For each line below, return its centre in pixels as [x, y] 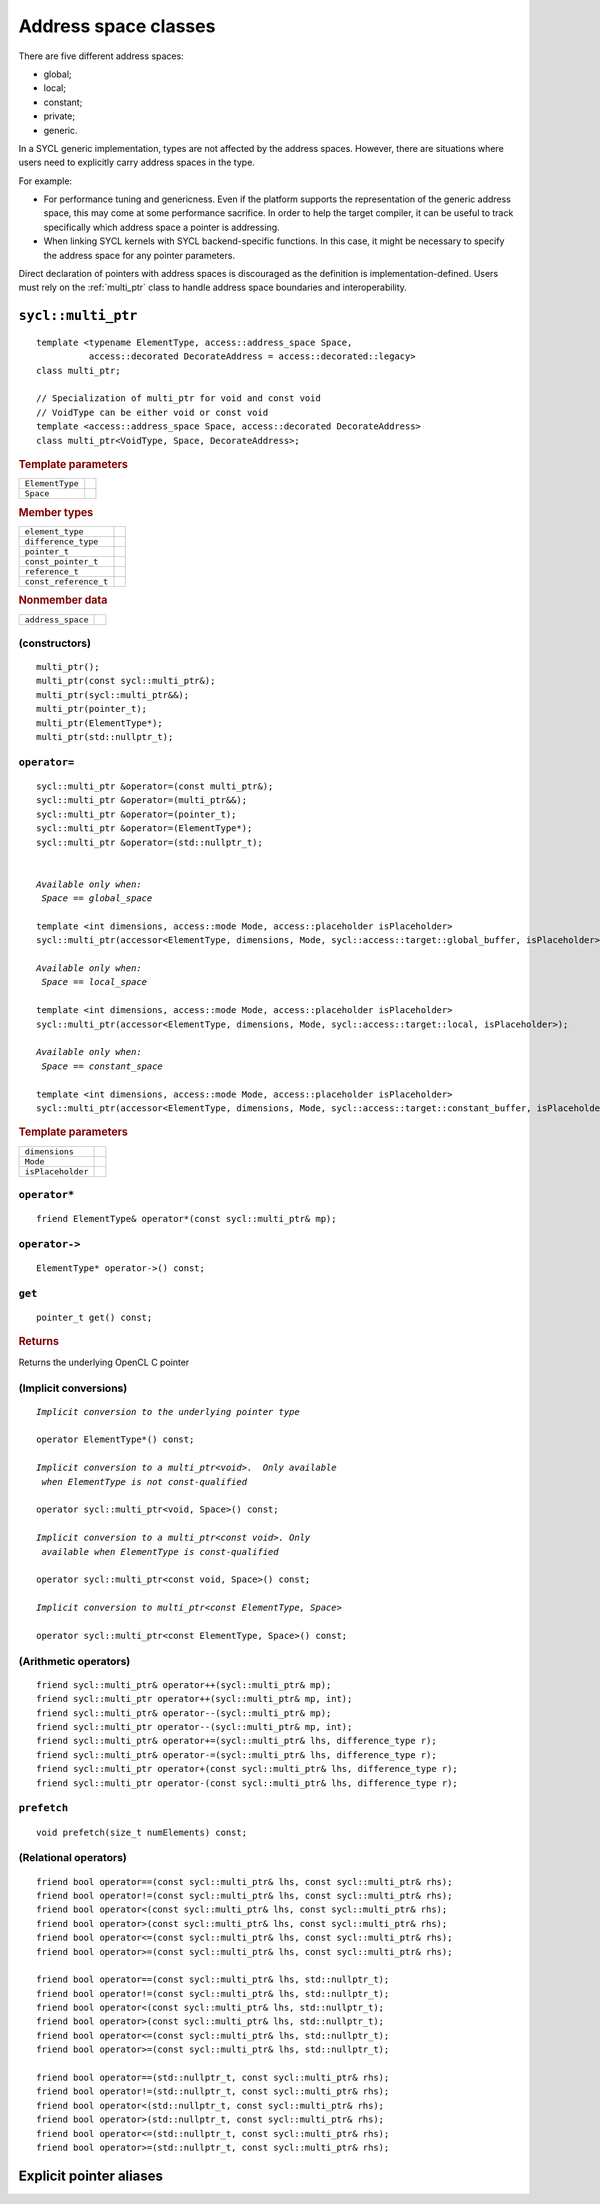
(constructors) [55, 643]
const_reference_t [66, 581]
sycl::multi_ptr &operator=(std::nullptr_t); [150, 842]
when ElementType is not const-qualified [144, 1481]
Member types [56, 512]
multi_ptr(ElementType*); [100, 723]
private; [59, 116]
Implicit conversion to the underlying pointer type [168, 1411]
